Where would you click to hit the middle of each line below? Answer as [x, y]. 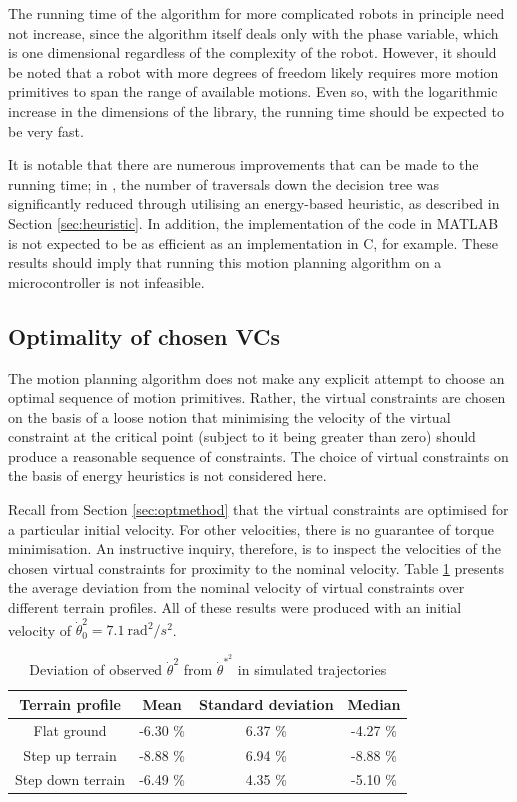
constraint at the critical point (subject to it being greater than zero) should [242, 436]
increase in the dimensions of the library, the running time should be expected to [256, 110]
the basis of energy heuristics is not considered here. [167, 475]
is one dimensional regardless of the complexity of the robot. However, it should [252, 52]
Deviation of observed [96, 669]
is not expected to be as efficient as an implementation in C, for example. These [253, 242]
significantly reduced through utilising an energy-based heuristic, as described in [254, 203]
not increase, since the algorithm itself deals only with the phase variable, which [253, 32]
